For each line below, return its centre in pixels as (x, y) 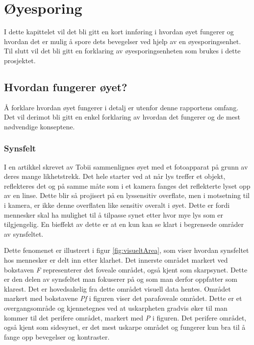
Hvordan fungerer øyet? (66, 86)
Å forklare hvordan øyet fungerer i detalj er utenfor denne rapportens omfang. (121, 107)
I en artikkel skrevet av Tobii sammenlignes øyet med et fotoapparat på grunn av (126, 166)
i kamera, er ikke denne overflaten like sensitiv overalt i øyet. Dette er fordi (117, 205)
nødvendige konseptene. (39, 126)
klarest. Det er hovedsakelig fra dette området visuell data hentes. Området (117, 288)
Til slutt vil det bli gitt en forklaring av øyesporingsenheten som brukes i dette (122, 51)
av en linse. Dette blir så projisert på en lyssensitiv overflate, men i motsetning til (127, 195)
